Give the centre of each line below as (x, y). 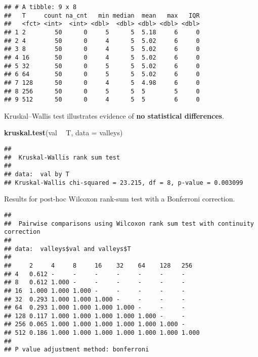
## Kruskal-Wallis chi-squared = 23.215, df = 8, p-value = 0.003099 (124, 183)
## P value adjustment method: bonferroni (77, 350)
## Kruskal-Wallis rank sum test (62, 157)
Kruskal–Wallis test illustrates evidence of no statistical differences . (114, 115)
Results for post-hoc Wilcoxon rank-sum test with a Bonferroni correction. (120, 199)
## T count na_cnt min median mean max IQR (102, 15)
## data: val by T (37, 174)
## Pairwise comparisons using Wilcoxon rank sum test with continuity (129, 223)
